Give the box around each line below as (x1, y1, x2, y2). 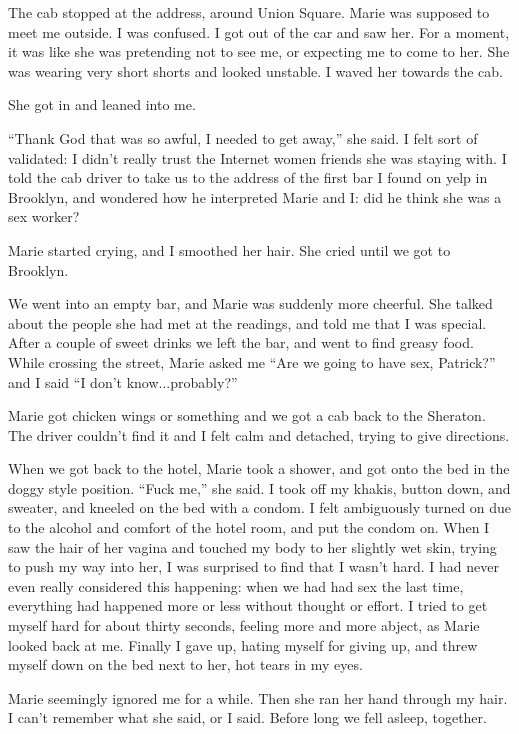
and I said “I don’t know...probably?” (8, 371, 238, 392)
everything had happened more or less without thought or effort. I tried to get (8, 595, 488, 616)
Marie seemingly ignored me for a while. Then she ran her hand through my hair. (8, 687, 508, 708)
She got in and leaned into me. (8, 94, 196, 115)
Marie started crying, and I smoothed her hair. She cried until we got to (8, 239, 451, 260)
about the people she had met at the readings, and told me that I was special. (8, 312, 487, 333)
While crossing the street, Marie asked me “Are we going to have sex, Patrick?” (8, 351, 496, 372)
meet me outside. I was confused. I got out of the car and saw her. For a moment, (8, 21, 510, 42)
